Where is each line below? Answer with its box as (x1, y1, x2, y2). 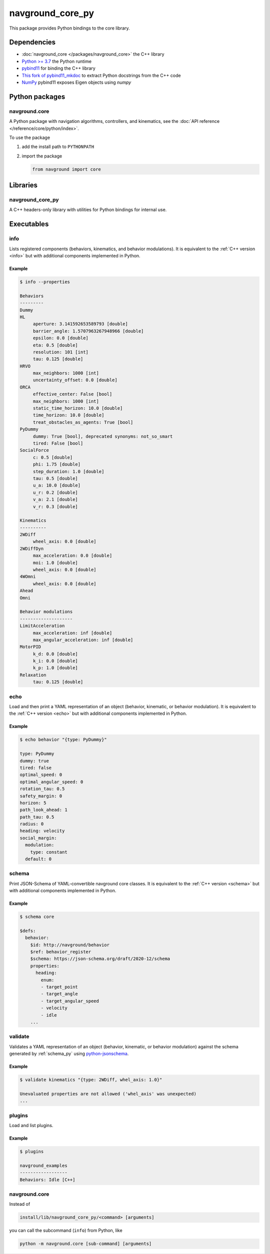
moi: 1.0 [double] (32, 560, 78, 565)
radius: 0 (19, 821, 44, 827)
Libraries (9, 181, 37, 190)
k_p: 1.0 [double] (32, 665, 78, 671)
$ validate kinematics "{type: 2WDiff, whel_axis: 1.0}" (19, 1077, 162, 1083)
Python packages (9, 92, 65, 101)
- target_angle (40, 991, 78, 997)
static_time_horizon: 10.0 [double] (32, 405, 123, 411)
